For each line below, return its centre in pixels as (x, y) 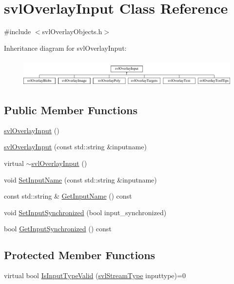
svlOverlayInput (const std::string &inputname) (75, 147)
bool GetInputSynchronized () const (58, 229)
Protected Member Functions (80, 255)
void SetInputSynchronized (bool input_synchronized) (85, 212)
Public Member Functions (71, 110)
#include (18, 31)
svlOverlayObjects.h (72, 31)
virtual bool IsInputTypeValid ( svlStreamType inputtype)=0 (95, 275)
